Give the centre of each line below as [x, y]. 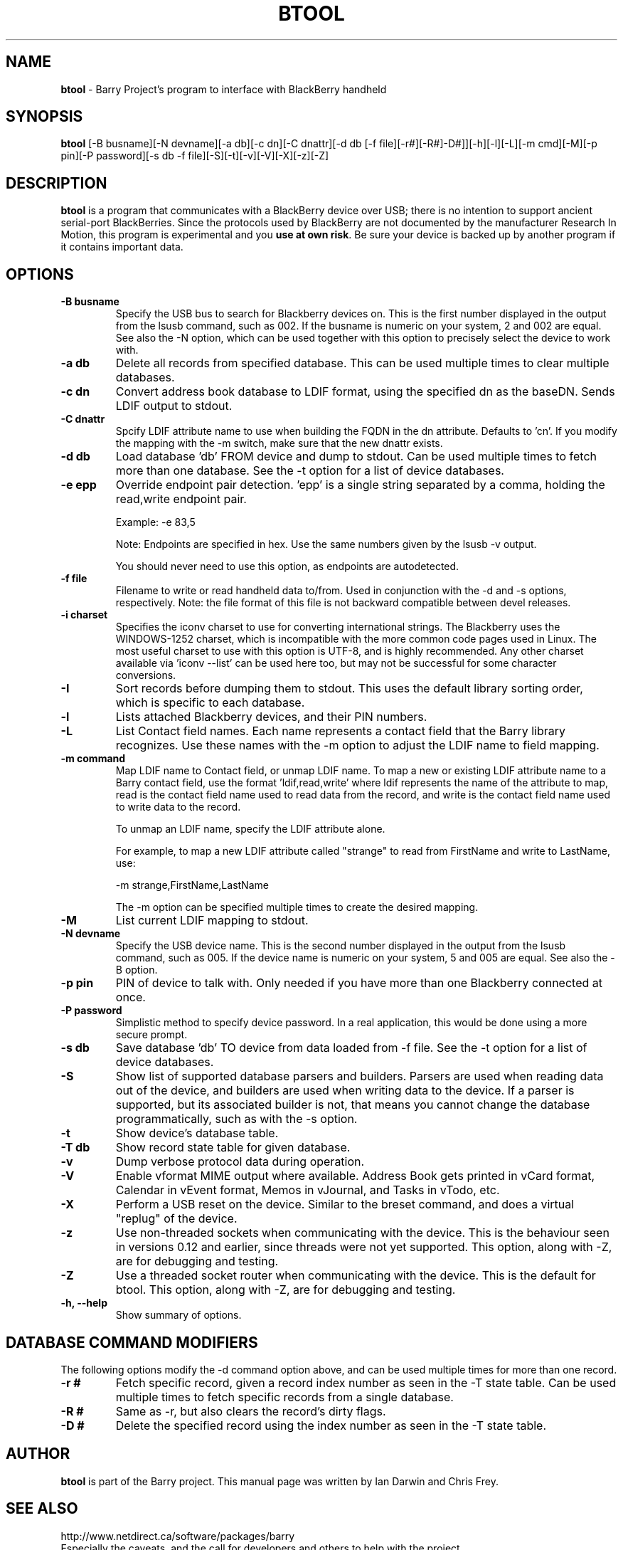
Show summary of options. [179, 1315]
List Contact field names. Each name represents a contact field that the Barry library [341, 731]
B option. [137, 970]
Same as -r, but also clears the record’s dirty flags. [251, 1411]
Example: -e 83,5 [155, 522]
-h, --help [84, 1303]
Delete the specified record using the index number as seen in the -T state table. [331, 1425]
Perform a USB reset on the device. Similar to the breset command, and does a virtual [345, 1204]
